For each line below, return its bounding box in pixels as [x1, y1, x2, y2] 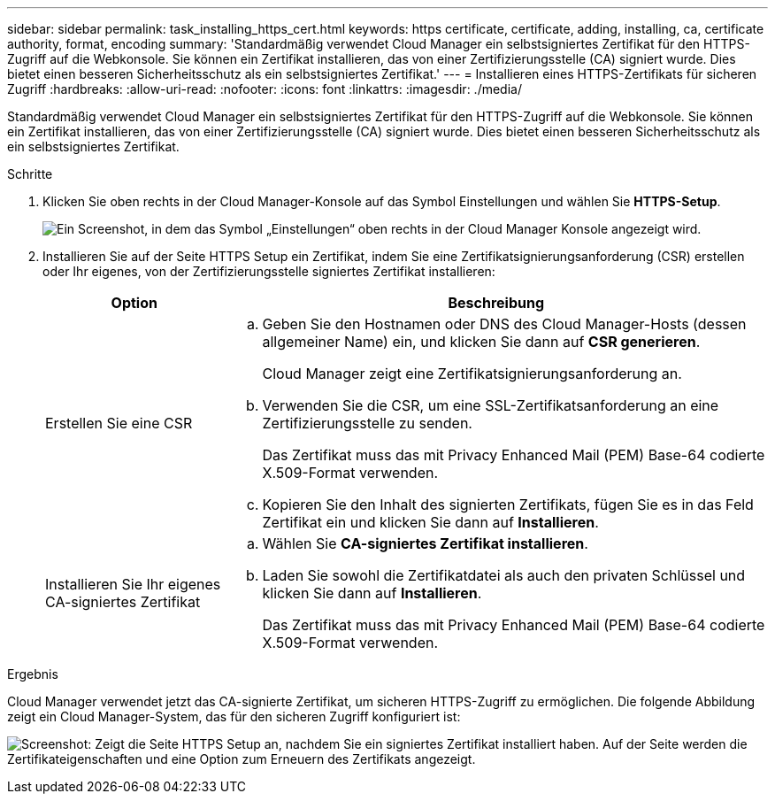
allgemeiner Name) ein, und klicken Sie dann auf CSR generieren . [262, 333, 701, 350]
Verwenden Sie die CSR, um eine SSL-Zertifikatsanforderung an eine [262, 397, 719, 414]
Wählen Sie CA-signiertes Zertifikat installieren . [262, 535, 588, 552]
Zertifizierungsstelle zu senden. [262, 414, 472, 432]
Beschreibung [448, 294, 545, 312]
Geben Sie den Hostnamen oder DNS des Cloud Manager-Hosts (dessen [262, 315, 747, 333]
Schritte [7, 166, 53, 181]
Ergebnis [7, 666, 58, 682]
